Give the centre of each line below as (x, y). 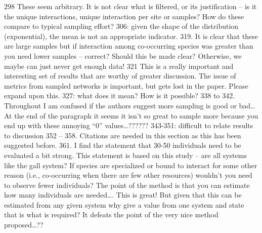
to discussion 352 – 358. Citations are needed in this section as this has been (123, 135)
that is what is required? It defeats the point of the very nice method (111, 215)
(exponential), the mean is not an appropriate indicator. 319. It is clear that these (131, 36)
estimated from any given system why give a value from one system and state (124, 204)
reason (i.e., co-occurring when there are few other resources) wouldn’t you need (128, 175)
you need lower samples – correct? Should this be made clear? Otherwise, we (123, 55)
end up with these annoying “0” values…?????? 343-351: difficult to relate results (129, 125)
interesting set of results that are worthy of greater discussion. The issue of (120, 76)
